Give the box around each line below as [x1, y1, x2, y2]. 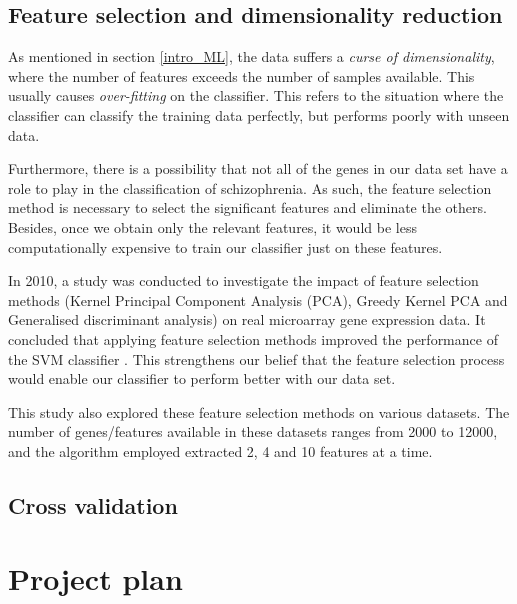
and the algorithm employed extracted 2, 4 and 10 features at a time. [8, 440, 433, 461]
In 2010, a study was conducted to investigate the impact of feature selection [8, 270, 479, 291]
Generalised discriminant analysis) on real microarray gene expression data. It [8, 309, 486, 330]
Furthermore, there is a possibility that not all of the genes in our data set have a [8, 158, 508, 179]
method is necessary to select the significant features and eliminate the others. [8, 197, 487, 218]
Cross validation [8, 489, 178, 520]
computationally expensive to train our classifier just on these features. [8, 236, 443, 257]
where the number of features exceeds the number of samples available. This [8, 65, 475, 86]
